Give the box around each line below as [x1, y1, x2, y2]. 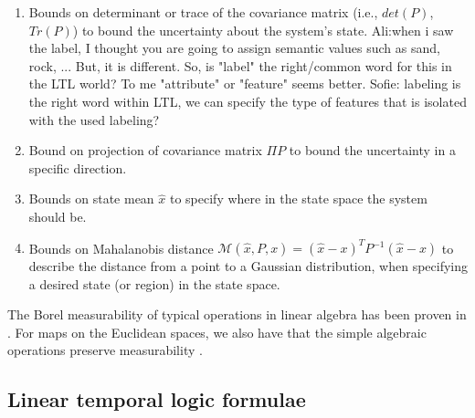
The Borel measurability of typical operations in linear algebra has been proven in [7, 305, 467, 324]
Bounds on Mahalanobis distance [28, 238, 214, 257]
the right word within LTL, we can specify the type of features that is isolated [28, 91, 467, 110]
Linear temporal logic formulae [7, 385, 306, 413]
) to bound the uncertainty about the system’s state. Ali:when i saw [72, 20, 454, 39]
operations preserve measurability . [7, 340, 203, 360]
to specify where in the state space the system [169, 189, 427, 208]
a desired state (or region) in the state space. [28, 274, 280, 293]
